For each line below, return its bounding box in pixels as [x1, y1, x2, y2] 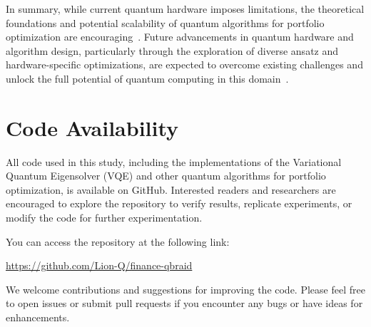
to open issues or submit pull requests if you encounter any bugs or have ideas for [6, 296, 363, 311]
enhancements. [6, 310, 70, 325]
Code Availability [6, 113, 179, 142]
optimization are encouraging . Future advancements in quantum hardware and [6, 29, 354, 44]
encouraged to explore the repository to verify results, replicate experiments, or [6, 196, 352, 211]
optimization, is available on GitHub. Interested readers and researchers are [6, 182, 336, 197]
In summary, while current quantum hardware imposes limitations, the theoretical [6, 1, 365, 16]
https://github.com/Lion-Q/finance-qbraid [6, 258, 193, 273]
